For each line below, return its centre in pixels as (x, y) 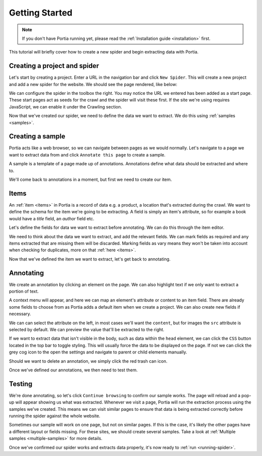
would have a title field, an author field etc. (52, 218)
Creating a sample (37, 136)
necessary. (20, 314)
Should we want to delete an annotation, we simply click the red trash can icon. (88, 361)
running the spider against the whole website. (55, 416)
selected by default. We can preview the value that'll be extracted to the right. (87, 329)
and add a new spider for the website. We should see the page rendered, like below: (93, 84)
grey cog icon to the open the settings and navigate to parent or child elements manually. (98, 352)
